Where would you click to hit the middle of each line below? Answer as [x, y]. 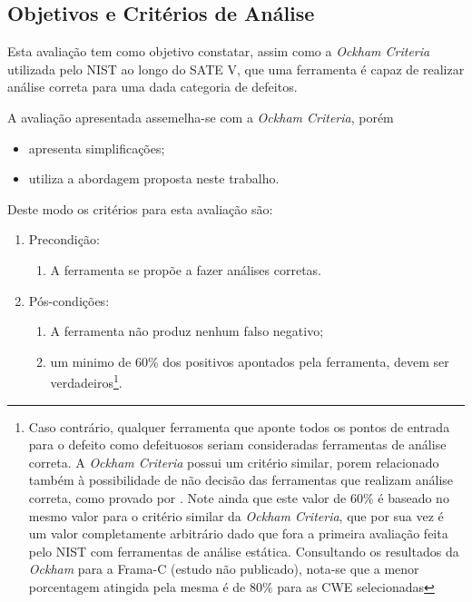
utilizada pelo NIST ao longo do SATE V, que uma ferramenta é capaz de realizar [236, 69]
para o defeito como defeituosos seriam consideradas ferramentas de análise [237, 444]
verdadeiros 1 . [86, 381]
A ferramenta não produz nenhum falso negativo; [187, 331]
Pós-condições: [69, 300]
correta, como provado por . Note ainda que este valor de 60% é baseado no [239, 497]
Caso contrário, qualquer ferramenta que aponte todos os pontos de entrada [239, 426]
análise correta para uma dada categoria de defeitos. [152, 87]
